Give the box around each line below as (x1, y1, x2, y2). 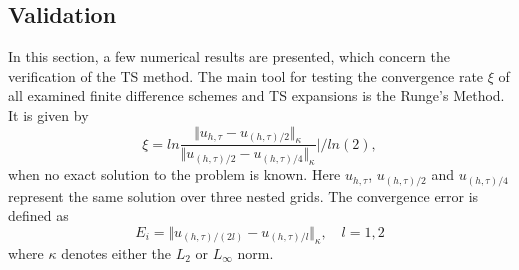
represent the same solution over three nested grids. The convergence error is (8, 185, 479, 206)
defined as (8, 205, 69, 226)
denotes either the (61, 242, 171, 263)
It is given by (8, 104, 89, 125)
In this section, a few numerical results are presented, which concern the (8, 46, 450, 67)
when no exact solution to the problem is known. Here (8, 164, 341, 185)
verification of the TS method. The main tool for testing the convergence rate (8, 65, 484, 86)
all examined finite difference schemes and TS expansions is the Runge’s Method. (8, 85, 505, 106)
